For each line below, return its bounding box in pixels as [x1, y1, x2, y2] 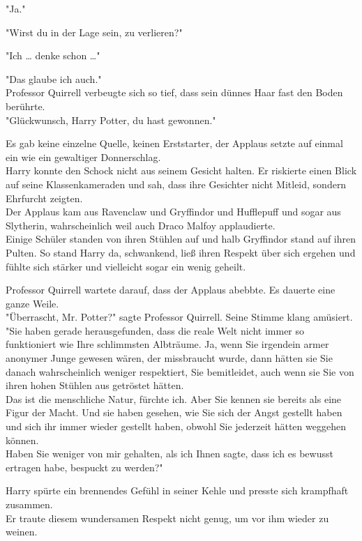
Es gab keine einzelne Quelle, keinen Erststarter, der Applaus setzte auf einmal [6, 136, 343, 151]
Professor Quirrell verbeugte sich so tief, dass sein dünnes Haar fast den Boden [6, 85, 343, 100]
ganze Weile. [6, 296, 59, 310]
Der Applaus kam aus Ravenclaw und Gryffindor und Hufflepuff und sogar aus [6, 204, 341, 219]
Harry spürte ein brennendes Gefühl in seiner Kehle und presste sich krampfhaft [6, 483, 349, 498]
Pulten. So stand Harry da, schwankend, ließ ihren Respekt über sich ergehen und [6, 245, 356, 259]
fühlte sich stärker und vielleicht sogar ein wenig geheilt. [6, 259, 246, 273]
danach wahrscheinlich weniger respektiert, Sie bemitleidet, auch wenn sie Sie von [6, 364, 354, 379]
